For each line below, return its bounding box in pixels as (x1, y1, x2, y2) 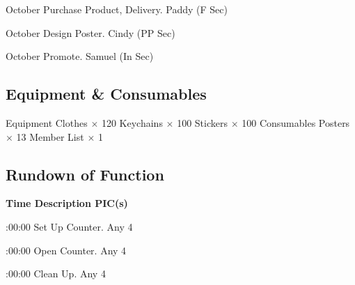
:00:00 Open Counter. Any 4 (6, 242, 127, 257)
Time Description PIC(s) (6, 196, 128, 210)
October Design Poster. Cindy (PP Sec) (6, 25, 175, 40)
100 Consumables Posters (242, 115, 350, 130)
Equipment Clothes (6, 115, 88, 130)
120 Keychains (101, 115, 163, 130)
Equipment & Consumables (6, 83, 207, 105)
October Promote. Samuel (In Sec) (6, 49, 154, 63)
